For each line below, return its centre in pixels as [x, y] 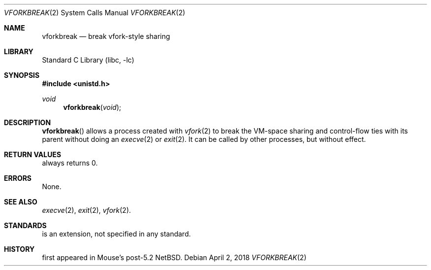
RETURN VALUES [33, 154]
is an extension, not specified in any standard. [116, 234]
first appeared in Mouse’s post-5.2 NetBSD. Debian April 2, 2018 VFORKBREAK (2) [174, 257]
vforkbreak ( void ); [92, 107]
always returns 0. [70, 163]
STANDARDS [25, 225]
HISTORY [19, 249]
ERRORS [18, 178]
